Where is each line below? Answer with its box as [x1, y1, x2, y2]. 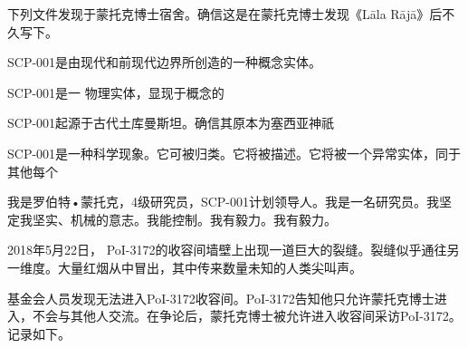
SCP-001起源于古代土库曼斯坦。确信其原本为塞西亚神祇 [7, 113, 335, 132]
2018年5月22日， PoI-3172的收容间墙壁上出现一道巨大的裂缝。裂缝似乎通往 [7, 240, 447, 259]
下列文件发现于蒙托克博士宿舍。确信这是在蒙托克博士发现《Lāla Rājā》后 [7, 5, 443, 23]
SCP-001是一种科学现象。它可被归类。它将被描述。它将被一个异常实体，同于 [7, 143, 462, 162]
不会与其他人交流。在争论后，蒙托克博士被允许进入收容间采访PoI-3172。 [32, 306, 462, 325]
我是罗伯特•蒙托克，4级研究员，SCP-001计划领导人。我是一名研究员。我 [7, 192, 439, 211]
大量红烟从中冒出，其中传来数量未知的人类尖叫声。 [57, 257, 362, 276]
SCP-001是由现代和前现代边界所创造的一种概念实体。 [7, 53, 322, 72]
